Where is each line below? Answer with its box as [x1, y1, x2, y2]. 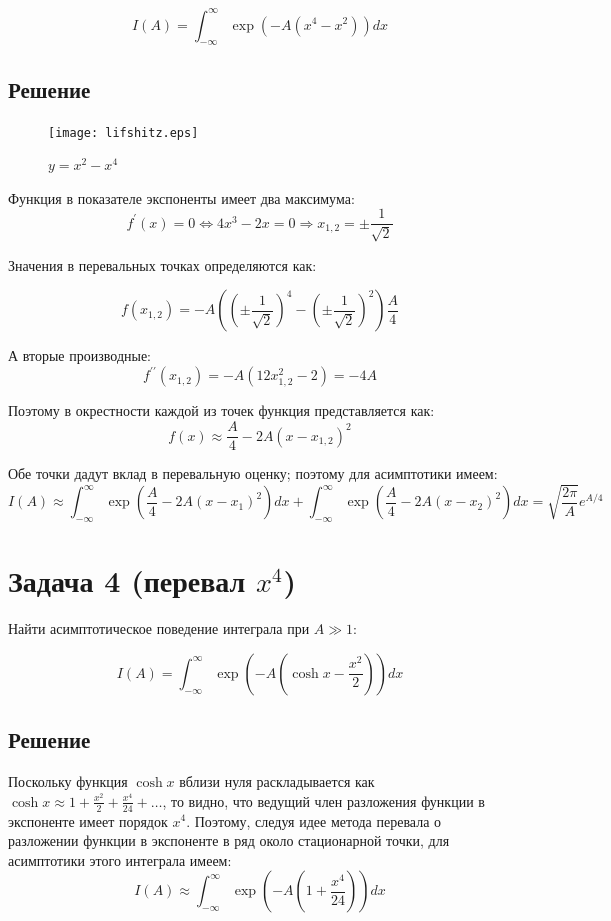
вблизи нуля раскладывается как [179, 771, 375, 792]
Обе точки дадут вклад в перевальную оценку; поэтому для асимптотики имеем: [8, 463, 498, 484]
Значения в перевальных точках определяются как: [8, 254, 317, 275]
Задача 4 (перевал [8, 560, 246, 601]
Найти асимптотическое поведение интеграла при [8, 618, 310, 639]
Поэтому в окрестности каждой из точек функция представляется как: [8, 400, 435, 421]
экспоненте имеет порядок [8, 810, 168, 831]
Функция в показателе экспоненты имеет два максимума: [8, 187, 355, 208]
